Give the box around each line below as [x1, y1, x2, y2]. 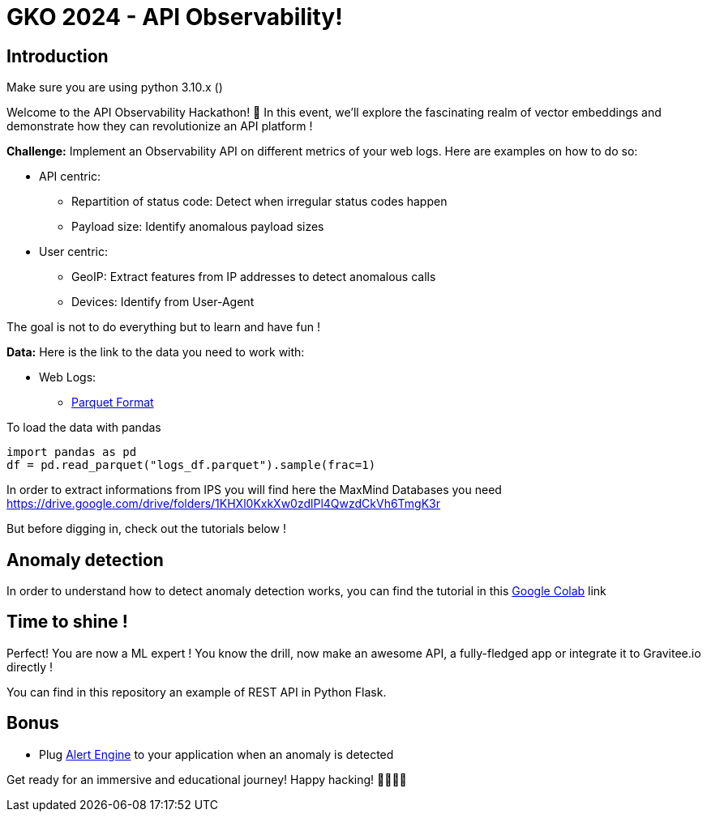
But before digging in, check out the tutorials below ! [6, 522, 286, 536]
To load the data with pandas [6, 420, 161, 435]
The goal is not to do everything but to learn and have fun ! [6, 320, 320, 334]
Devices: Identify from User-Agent [71, 295, 255, 309]
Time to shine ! [6, 611, 128, 633]
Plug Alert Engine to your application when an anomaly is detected [39, 747, 394, 761]
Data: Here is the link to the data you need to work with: [6, 345, 305, 360]
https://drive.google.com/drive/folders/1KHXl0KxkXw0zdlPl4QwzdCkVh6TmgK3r [6, 496, 441, 511]
